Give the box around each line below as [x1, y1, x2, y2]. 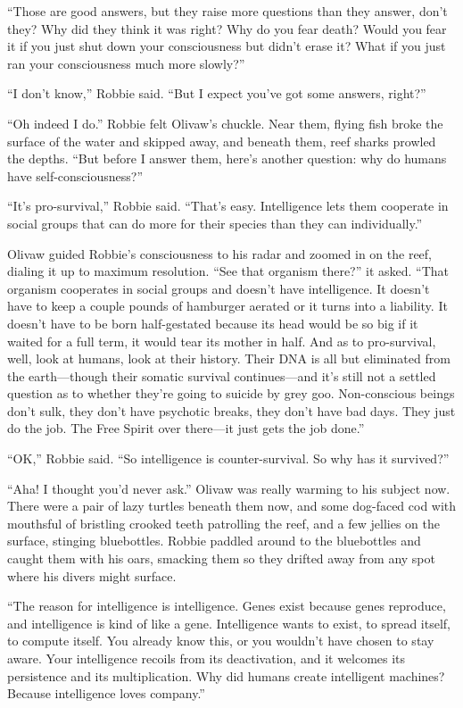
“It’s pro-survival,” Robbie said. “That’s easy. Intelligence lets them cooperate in [7, 196, 449, 215]
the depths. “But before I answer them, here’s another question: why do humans [7, 149, 447, 168]
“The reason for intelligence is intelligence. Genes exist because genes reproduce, [7, 596, 446, 615]
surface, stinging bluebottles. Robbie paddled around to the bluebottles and [7, 531, 421, 550]
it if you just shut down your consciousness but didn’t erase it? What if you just [7, 37, 446, 55]
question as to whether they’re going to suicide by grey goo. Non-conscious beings [7, 384, 455, 403]
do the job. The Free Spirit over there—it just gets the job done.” [7, 419, 365, 437]
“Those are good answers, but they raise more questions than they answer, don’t [7, 2, 448, 20]
